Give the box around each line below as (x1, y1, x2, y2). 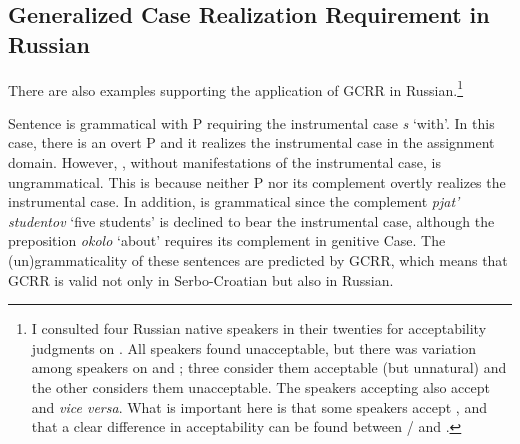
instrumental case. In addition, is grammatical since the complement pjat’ (8, 191, 460, 212)
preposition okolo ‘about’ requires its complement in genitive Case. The (8, 230, 446, 251)
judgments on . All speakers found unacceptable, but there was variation (31, 337, 476, 358)
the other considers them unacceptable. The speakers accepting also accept (31, 376, 490, 397)
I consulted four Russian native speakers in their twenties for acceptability (31, 318, 487, 339)
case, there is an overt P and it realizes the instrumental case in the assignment (8, 132, 495, 153)
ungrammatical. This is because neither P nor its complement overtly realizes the (8, 171, 506, 192)
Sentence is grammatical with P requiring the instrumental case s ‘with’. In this (8, 112, 495, 133)
